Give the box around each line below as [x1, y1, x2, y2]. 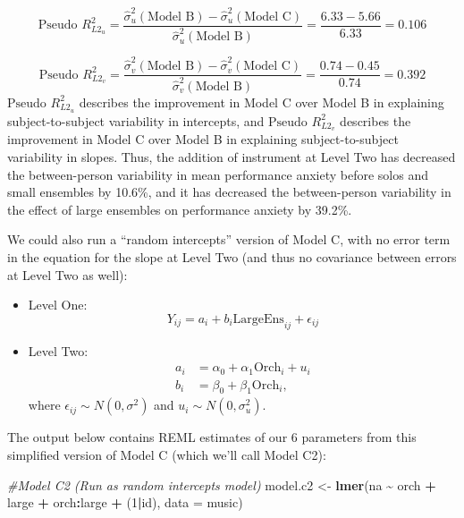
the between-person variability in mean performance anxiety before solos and [7, 165, 428, 183]
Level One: [28, 295, 88, 314]
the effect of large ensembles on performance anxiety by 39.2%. [7, 200, 352, 218]
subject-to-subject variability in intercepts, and [7, 111, 265, 130]
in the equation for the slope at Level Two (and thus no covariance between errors [7, 247, 457, 266]
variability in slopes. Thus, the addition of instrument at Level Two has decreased [7, 148, 456, 166]
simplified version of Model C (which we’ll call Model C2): [7, 446, 326, 464]
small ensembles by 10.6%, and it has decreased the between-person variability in [7, 183, 451, 201]
